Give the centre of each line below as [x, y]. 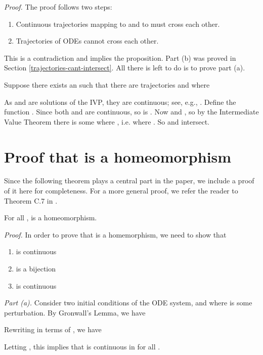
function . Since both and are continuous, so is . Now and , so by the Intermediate [131, 112]
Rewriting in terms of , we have [53, 329]
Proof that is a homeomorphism [118, 156]
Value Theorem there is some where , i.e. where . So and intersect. [107, 121]
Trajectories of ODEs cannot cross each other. [87, 41]
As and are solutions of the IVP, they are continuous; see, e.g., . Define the [120, 102]
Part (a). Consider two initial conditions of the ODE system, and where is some [128, 303]
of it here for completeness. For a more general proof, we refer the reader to [121, 191]
